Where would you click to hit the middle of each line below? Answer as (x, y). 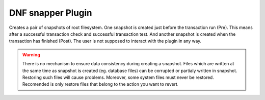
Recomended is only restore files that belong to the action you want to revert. (100, 84)
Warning (31, 54)
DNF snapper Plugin (51, 13)
